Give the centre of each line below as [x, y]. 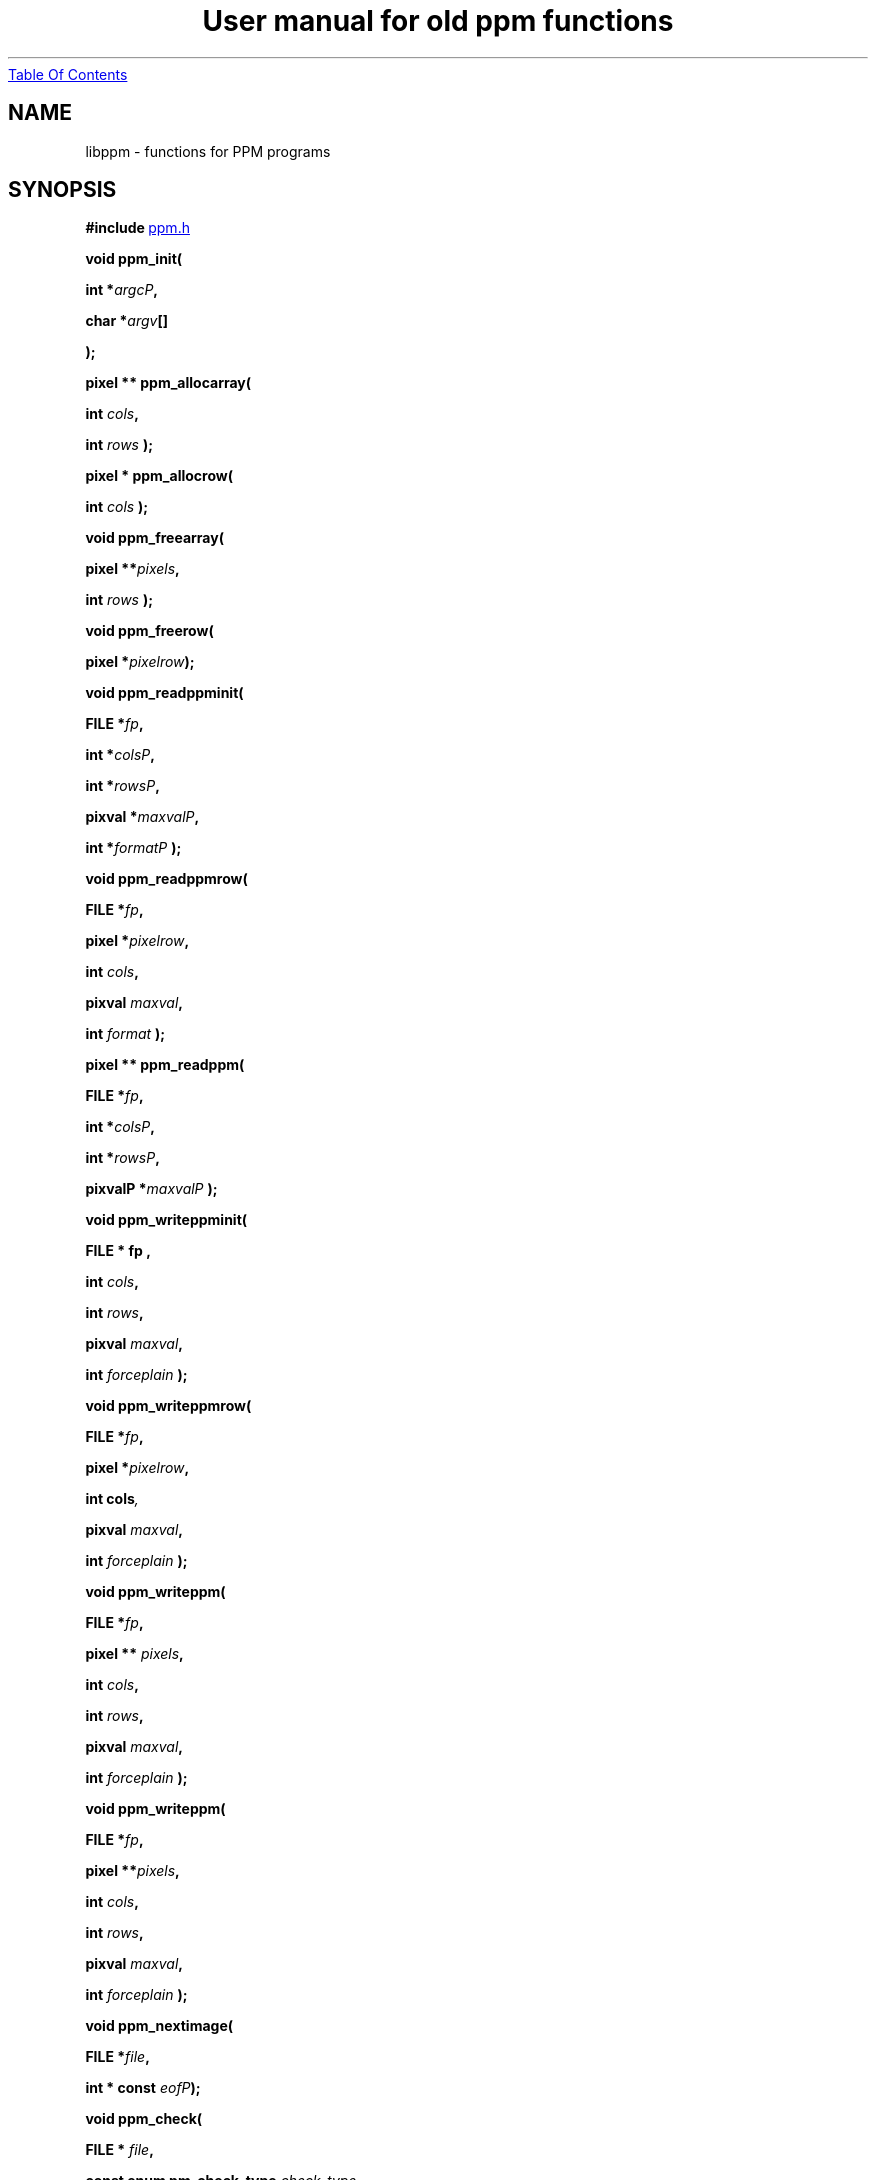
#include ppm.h [137, 228]
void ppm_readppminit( [164, 693]
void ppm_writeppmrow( [168, 1406]
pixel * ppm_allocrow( [159, 476]
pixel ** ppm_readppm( [165, 1065]
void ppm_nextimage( [159, 2026]
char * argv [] [126, 321]
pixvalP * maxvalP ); [151, 1189]
